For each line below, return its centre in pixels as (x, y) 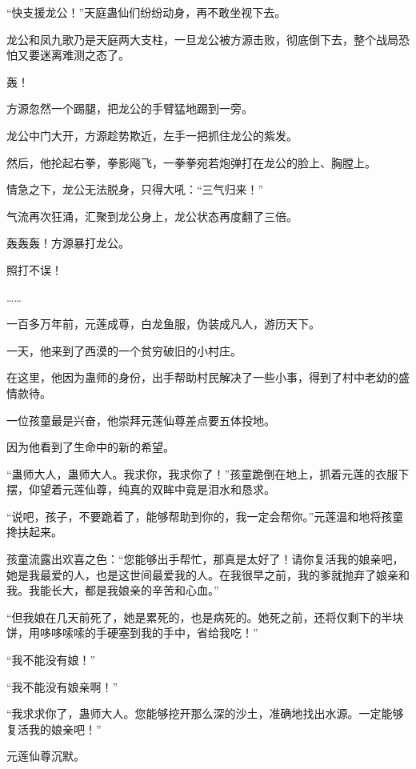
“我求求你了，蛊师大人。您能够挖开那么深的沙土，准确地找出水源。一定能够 (205, 713)
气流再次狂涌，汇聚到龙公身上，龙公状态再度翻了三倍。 (152, 216)
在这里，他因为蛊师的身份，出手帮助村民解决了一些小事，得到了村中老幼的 (202, 377)
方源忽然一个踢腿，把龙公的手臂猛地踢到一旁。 (130, 108)
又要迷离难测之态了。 (73, 55)
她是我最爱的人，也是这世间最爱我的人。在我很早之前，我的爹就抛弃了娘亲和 (208, 574)
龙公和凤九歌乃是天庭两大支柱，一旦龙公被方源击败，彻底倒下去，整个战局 (202, 39)
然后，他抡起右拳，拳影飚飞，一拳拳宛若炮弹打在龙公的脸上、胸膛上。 (191, 162)
